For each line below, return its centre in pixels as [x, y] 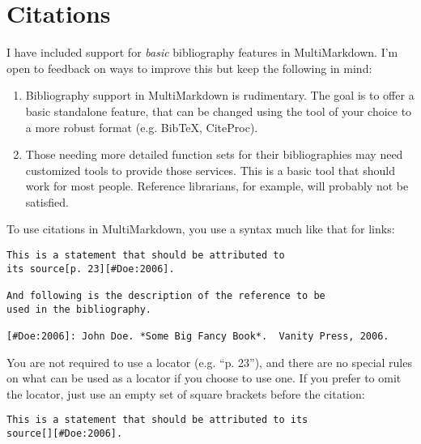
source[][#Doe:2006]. [65, 434]
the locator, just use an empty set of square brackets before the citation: [186, 393]
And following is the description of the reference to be [166, 296]
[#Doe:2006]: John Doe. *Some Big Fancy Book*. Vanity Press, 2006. [198, 336]
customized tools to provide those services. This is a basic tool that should [210, 170]
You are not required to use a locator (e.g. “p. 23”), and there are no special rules [209, 362]
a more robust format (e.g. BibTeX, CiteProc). [142, 127]
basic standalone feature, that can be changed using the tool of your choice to [219, 111]
